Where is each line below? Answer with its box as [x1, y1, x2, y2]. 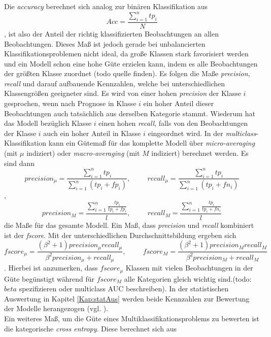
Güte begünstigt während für [4, 273, 95, 284]
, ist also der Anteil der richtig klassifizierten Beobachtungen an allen [4, 28, 219, 39]
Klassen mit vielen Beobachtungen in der [125, 262, 253, 273]
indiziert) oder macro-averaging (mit [26, 148, 140, 158]
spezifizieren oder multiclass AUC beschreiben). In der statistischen [19, 283, 229, 294]
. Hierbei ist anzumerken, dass [4, 262, 98, 273]
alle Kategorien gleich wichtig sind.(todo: [124, 273, 252, 284]
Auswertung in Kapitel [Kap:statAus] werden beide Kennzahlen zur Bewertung [4, 293, 250, 304]
